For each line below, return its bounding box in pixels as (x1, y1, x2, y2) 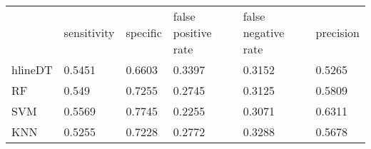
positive (173, 24, 212, 41)
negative (243, 24, 285, 41)
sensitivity (63, 24, 115, 41)
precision (315, 24, 360, 41)
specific (126, 24, 162, 41)
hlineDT (11, 61, 53, 78)
